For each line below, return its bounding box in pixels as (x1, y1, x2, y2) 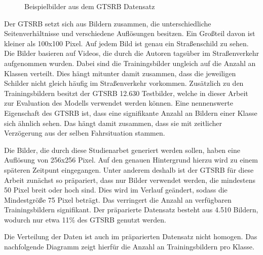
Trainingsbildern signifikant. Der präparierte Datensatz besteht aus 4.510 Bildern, (4, 204, 258, 215)
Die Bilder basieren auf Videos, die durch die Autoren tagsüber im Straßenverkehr (4, 48, 259, 58)
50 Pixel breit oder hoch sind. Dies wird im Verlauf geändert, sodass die (4, 184, 228, 195)
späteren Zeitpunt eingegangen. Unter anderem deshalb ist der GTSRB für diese (4, 164, 254, 175)
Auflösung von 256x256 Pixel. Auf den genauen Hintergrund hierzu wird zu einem (4, 154, 258, 165)
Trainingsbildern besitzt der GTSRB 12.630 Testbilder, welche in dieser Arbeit (4, 87, 248, 98)
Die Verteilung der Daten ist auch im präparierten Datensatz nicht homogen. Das (4, 231, 257, 242)
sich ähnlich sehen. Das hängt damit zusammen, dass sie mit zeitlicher (4, 117, 222, 128)
